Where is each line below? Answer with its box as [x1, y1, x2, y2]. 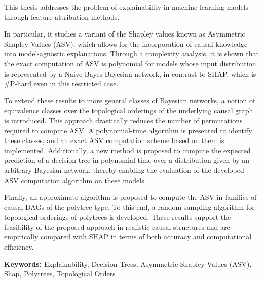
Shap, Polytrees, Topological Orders [4, 268, 116, 279]
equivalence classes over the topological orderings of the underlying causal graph [4, 105, 253, 116]
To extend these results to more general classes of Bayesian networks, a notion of [4, 95, 255, 105]
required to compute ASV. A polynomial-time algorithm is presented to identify [4, 125, 252, 135]
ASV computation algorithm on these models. [4, 174, 146, 185]
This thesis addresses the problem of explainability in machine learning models [4, 2, 249, 12]
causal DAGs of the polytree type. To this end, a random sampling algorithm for [4, 201, 255, 212]
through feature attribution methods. [4, 11, 120, 22]
